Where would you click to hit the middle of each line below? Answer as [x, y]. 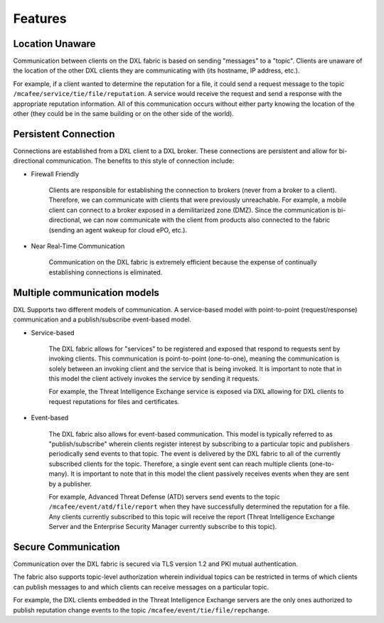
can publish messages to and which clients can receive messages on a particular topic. [141, 587]
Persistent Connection [64, 134]
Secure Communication [66, 547]
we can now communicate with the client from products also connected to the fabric [207, 220]
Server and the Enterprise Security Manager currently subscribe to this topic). [163, 527]
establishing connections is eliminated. [106, 272]
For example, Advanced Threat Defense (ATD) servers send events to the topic [164, 496]
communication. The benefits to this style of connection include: [140, 161]
